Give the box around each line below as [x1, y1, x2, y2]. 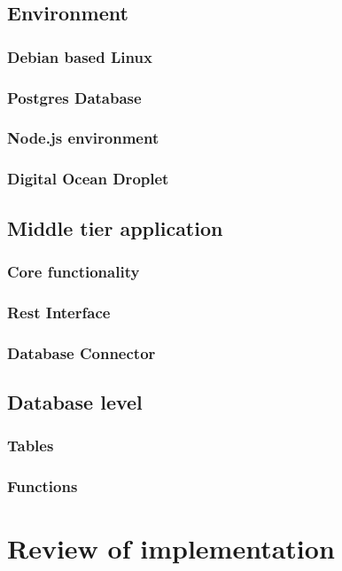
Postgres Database [7, 86, 142, 108]
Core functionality [7, 260, 140, 282]
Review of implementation [7, 530, 335, 567]
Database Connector [7, 341, 156, 364]
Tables [7, 434, 54, 457]
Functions [7, 475, 78, 497]
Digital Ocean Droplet [7, 168, 169, 190]
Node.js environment [7, 127, 159, 149]
